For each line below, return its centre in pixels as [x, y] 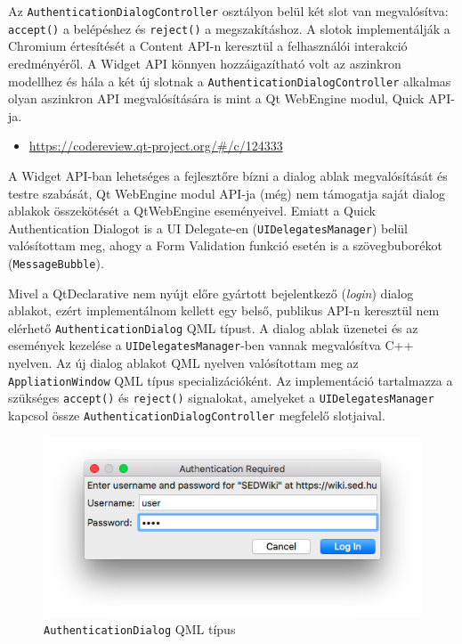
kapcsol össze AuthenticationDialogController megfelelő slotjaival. [197, 416]
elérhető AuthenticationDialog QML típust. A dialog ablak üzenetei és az [213, 327]
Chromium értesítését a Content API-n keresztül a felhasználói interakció [208, 46]
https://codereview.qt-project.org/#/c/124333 [156, 146]
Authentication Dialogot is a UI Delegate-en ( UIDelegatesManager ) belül [208, 228]
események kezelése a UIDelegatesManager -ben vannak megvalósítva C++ [211, 345]
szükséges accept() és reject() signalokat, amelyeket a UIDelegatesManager [221, 398]
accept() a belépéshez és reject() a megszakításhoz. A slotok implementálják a [229, 28]
